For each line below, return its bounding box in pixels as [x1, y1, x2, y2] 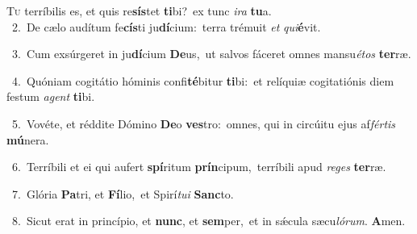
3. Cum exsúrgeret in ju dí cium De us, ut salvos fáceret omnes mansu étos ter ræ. [11, 45, 411, 62]
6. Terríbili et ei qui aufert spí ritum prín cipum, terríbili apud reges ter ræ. [11, 158, 386, 175]
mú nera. [6, 131, 49, 148]
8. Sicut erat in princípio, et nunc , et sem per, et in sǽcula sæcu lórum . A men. [11, 212, 406, 229]
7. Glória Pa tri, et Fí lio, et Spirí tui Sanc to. [11, 185, 234, 202]
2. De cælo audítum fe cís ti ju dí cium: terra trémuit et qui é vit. [11, 18, 321, 35]
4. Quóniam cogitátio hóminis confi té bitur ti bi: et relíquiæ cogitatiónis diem [11, 72, 394, 89]
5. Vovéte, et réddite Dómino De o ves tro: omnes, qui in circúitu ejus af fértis [11, 115, 396, 132]
